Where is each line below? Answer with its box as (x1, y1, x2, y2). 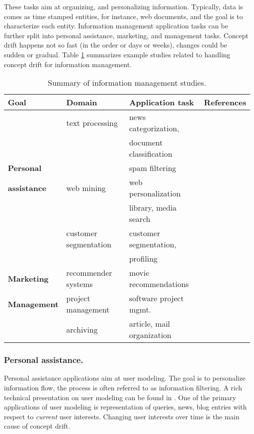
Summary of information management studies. (48, 77, 206, 89)
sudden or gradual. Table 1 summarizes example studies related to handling (4, 49, 231, 59)
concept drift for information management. (4, 59, 132, 69)
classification (129, 148, 172, 160)
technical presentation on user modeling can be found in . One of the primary (4, 392, 236, 402)
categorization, (129, 122, 179, 134)
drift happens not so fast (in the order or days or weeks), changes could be (4, 40, 227, 50)
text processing (66, 117, 118, 128)
